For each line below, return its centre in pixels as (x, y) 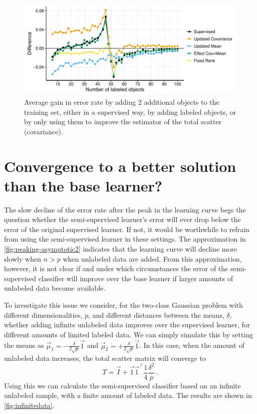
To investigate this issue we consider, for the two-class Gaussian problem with (123, 304)
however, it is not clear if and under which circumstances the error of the (116, 268)
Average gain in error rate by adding (80, 101)
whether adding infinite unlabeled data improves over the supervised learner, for (127, 325)
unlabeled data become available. (55, 288)
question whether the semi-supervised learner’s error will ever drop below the (122, 219)
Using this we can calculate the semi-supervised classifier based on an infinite (122, 385)
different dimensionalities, (43, 315)
